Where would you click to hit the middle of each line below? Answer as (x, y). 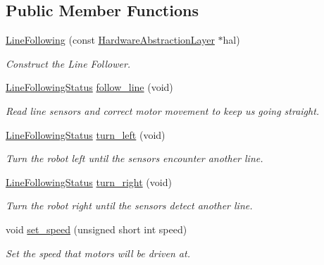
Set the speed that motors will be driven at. (98, 253)
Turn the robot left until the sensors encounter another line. (135, 158)
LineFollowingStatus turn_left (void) (86, 134)
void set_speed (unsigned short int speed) (96, 229)
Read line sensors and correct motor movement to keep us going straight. (163, 110)
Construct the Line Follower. (68, 63)
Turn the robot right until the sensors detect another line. (129, 205)
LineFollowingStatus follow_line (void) (89, 87)
